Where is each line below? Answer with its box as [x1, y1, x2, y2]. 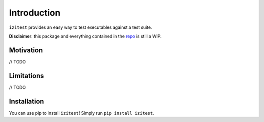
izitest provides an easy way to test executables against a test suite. [9, 24, 153, 30]
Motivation [9, 46, 43, 54]
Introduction [9, 7, 61, 18]
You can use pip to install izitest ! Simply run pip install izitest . [9, 110, 154, 116]
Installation [9, 97, 44, 105]
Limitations [9, 71, 44, 80]
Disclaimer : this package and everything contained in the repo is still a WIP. [9, 33, 162, 39]
